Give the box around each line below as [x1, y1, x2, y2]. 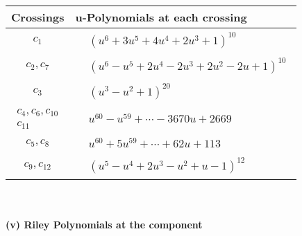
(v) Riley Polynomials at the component [6, 217, 203, 232]
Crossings [11, 9, 65, 25]
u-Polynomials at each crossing [75, 9, 247, 25]
